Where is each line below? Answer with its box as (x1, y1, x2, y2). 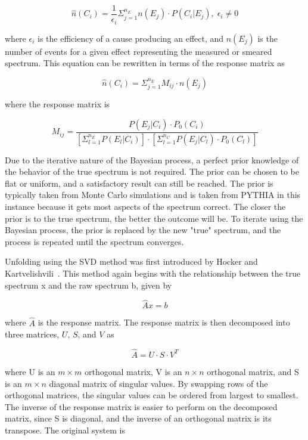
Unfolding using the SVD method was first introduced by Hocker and (5, 255, 258, 268)
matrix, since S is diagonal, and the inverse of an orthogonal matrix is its (5, 412, 272, 424)
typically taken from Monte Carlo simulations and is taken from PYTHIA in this (5, 188, 301, 201)
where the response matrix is (5, 98, 110, 110)
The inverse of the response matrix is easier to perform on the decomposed (5, 400, 278, 413)
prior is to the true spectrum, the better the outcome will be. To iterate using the (5, 212, 303, 224)
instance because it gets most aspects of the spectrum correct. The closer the (5, 200, 286, 212)
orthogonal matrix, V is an (84, 365, 182, 377)
